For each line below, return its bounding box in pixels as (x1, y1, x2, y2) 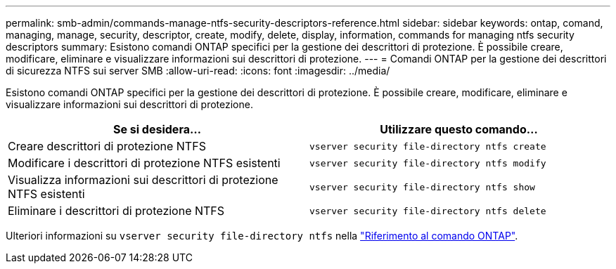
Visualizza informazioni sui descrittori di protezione (8, 173, 278, 187)
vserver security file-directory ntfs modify (309, 157, 546, 169)
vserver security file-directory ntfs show (309, 181, 535, 192)
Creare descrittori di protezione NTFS (8, 139, 206, 153)
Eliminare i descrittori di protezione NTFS (8, 204, 225, 218)
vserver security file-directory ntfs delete (309, 205, 546, 216)
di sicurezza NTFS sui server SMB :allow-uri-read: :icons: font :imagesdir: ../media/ (6, 65, 390, 77)
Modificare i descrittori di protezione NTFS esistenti (8, 156, 281, 170)
